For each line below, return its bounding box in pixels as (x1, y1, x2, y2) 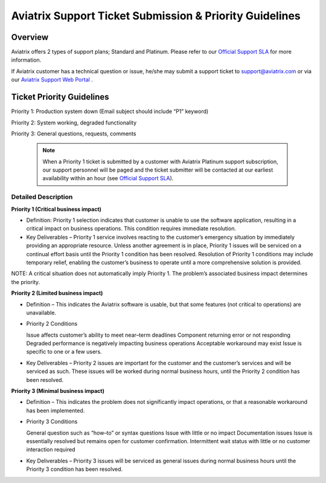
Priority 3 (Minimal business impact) (11, 387, 105, 395)
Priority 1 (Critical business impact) (11, 206, 102, 213)
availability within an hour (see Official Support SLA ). (42, 175, 174, 182)
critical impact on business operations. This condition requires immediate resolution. (26, 225, 237, 232)
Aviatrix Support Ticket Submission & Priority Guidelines (11, 9, 301, 22)
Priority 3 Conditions (26, 418, 78, 426)
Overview (11, 32, 49, 42)
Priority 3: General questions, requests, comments (11, 130, 136, 137)
